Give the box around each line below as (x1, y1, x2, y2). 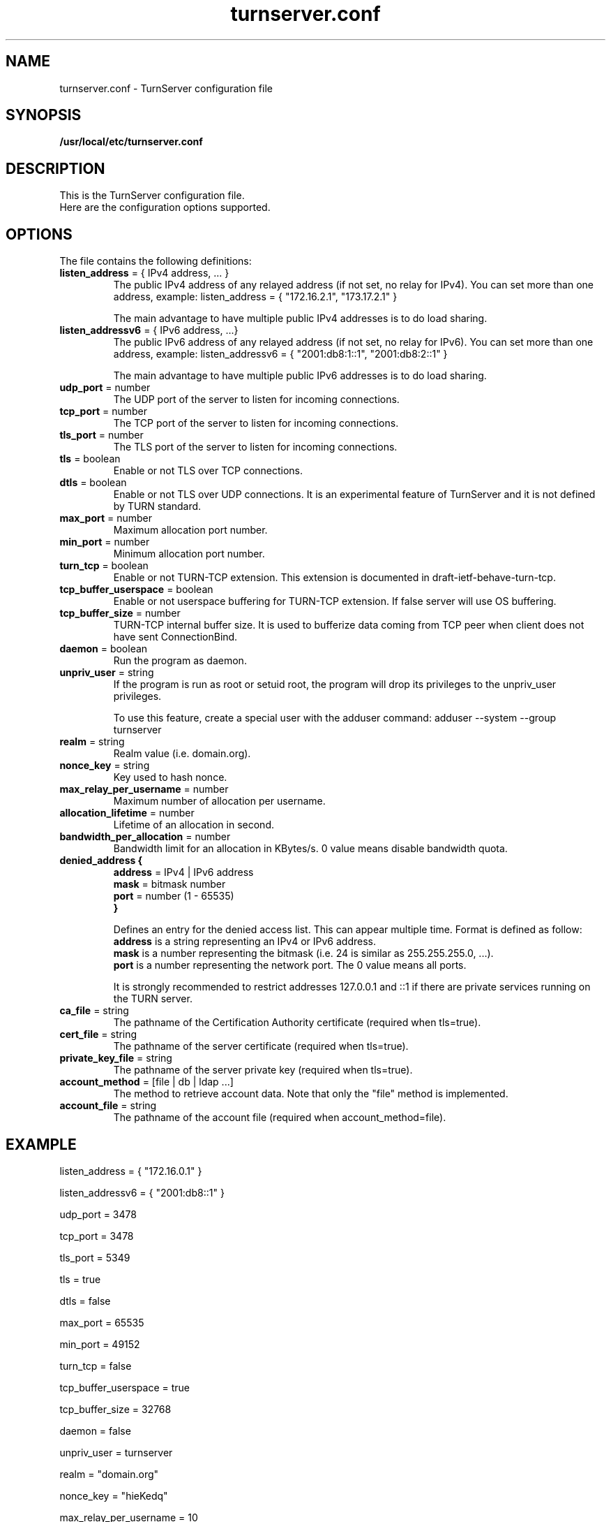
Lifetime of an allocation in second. (113, 819, 274, 831)
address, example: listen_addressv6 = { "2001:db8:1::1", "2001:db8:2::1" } (113, 348, 448, 360)
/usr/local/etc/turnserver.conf (59, 136, 203, 148)
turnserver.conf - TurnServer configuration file (59, 82, 273, 94)
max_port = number (59, 512, 153, 525)
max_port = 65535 (59, 1316, 144, 1329)
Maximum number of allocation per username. (113, 795, 326, 807)
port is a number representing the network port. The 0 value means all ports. (113, 959, 467, 972)
